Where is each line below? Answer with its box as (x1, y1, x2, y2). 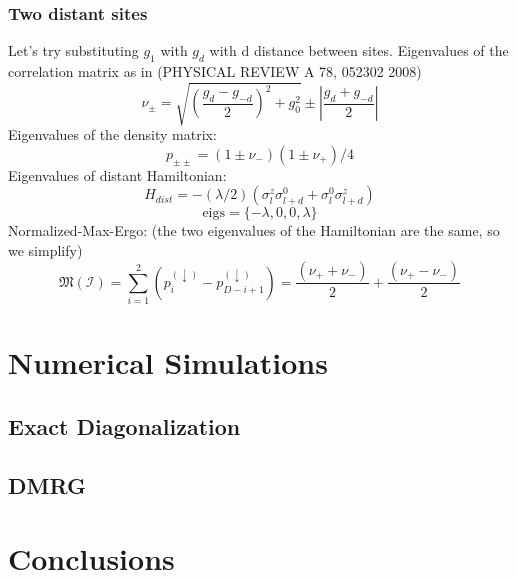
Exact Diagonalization (8, 411, 241, 442)
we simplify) (8, 239, 83, 260)
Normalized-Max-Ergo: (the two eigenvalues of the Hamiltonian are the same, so (8, 220, 500, 241)
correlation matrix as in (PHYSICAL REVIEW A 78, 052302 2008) (8, 61, 422, 82)
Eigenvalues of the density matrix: (8, 124, 217, 145)
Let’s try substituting (8, 40, 139, 61)
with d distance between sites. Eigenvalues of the (209, 40, 509, 61)
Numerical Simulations (8, 342, 328, 383)
